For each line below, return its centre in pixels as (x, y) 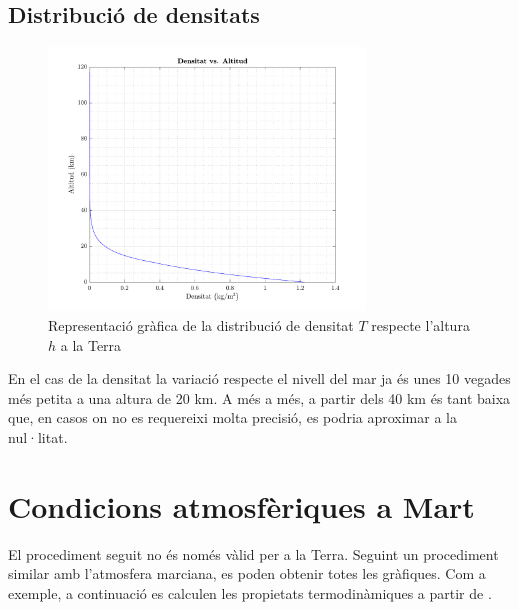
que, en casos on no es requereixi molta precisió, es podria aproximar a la (232, 417)
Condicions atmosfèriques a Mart (241, 505)
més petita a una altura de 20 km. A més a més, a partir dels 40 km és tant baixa (259, 397)
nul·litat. (38, 437)
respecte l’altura (420, 325)
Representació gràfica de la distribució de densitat (201, 325)
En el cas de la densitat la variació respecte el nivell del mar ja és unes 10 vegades (259, 378)
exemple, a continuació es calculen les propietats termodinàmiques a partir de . (250, 592)
